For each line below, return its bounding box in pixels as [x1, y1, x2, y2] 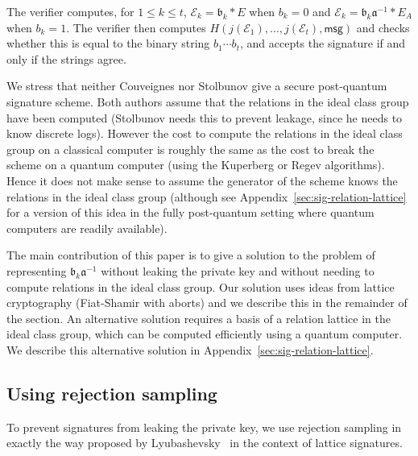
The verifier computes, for [6, 3, 135, 19]
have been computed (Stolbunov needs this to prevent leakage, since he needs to [6, 109, 403, 126]
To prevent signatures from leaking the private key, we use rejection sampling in [6, 418, 402, 435]
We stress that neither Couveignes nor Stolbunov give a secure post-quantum [6, 77, 387, 94]
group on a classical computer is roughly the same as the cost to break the [6, 140, 375, 157]
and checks [356, 19, 410, 35]
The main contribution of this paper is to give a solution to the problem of [6, 247, 375, 263]
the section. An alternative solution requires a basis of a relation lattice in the [6, 309, 391, 326]
